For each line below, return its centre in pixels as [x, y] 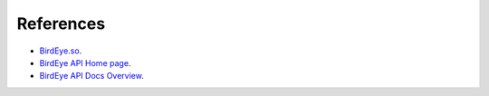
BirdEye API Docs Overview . [91, 76]
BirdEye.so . [61, 51]
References [61, 24]
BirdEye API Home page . [85, 62]
